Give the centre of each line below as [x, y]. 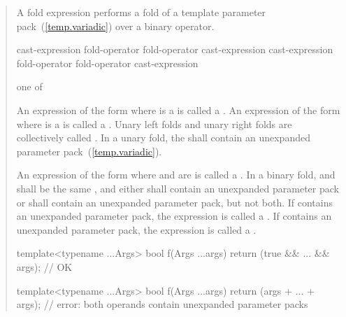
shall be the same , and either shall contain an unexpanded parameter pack [178, 188]
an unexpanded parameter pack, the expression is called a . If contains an [174, 216]
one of [29, 86]
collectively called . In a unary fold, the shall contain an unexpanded [163, 138]
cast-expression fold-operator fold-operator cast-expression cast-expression [175, 49]
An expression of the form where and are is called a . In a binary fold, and [176, 175]
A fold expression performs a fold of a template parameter [141, 12]
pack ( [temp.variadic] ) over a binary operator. [115, 26]
